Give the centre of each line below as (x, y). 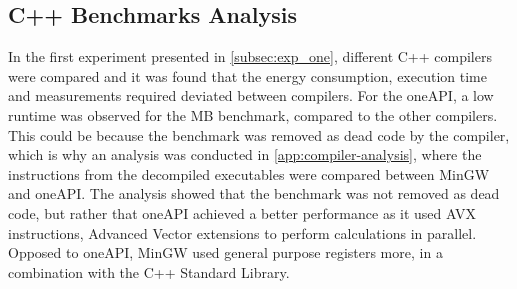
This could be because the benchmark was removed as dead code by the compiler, (259, 134)
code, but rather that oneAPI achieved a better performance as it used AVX (242, 212)
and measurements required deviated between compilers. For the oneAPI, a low (251, 95)
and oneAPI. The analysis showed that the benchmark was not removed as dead (254, 193)
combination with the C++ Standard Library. (149, 271)
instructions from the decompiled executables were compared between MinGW (249, 173)
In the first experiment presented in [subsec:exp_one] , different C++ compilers (250, 56)
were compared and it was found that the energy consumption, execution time (247, 75)
